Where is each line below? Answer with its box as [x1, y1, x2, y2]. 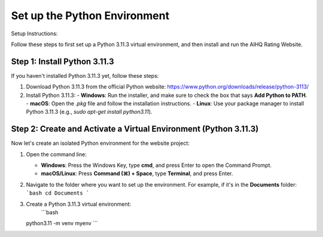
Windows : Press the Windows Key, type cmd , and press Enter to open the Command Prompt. [41, 162, 272, 169]
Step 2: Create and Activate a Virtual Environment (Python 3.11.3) [11, 124, 259, 134]
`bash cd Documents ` [26, 190, 90, 197]
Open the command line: [26, 150, 87, 158]
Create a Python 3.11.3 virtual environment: [26, 200, 132, 208]
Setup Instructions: [11, 30, 58, 37]
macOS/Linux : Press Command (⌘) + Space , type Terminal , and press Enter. [41, 170, 233, 177]
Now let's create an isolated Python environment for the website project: [11, 139, 190, 147]
